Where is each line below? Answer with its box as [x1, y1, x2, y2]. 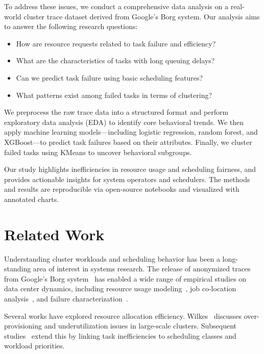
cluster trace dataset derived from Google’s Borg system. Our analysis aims [23, 11, 260, 21]
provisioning [4, 320, 42, 331]
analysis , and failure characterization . [4, 293, 128, 304]
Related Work [4, 223, 105, 244]
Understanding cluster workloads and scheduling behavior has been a [4, 253, 220, 264]
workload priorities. [4, 340, 65, 351]
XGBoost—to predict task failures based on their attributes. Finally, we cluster [4, 136, 252, 147]
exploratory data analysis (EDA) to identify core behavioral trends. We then [4, 116, 244, 127]
